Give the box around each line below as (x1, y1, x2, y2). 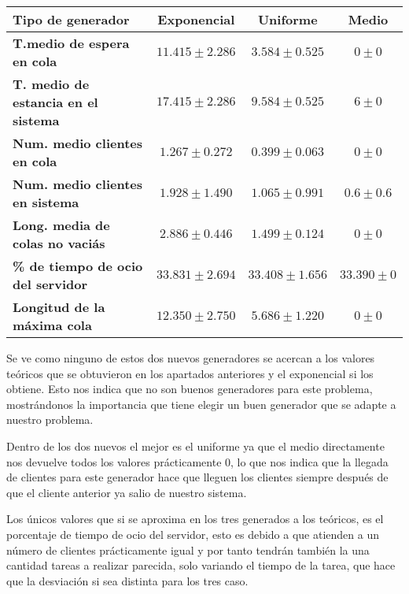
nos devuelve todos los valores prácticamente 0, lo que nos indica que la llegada (6, 453, 389, 470)
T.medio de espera (13, 34, 130, 52)
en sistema (13, 193, 79, 211)
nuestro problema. (6, 411, 94, 428)
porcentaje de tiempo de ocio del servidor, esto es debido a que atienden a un (6, 525, 379, 542)
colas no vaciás (13, 234, 105, 252)
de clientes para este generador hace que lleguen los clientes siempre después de (6, 469, 389, 485)
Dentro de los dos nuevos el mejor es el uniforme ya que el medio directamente (6, 437, 385, 454)
